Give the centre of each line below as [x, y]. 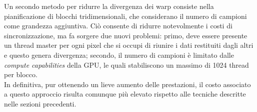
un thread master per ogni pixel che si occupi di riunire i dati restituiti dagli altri [129, 45]
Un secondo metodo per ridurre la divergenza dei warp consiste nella [109, 6]
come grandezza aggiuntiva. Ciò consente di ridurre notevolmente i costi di [118, 26]
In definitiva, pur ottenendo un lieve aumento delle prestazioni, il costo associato [127, 84]
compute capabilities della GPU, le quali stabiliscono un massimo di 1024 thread [126, 64]
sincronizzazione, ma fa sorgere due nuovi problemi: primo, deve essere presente [126, 35]
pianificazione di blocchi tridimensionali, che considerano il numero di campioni [125, 16]
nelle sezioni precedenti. [40, 103]
